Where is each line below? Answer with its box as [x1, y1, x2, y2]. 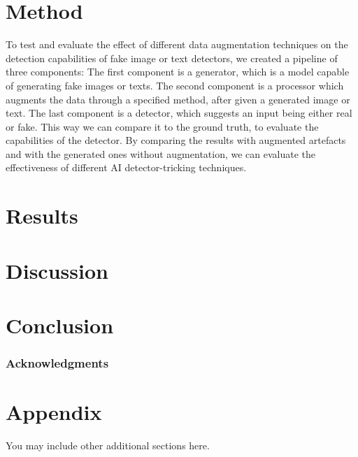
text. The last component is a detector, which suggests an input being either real [6, 106, 352, 120]
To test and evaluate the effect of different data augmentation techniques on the [6, 37, 348, 52]
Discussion [6, 256, 108, 284]
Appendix [6, 398, 102, 426]
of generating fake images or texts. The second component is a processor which [6, 78, 344, 92]
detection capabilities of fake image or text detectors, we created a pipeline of [6, 50, 338, 65]
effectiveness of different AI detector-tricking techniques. [6, 160, 247, 175]
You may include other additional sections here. [6, 438, 210, 453]
